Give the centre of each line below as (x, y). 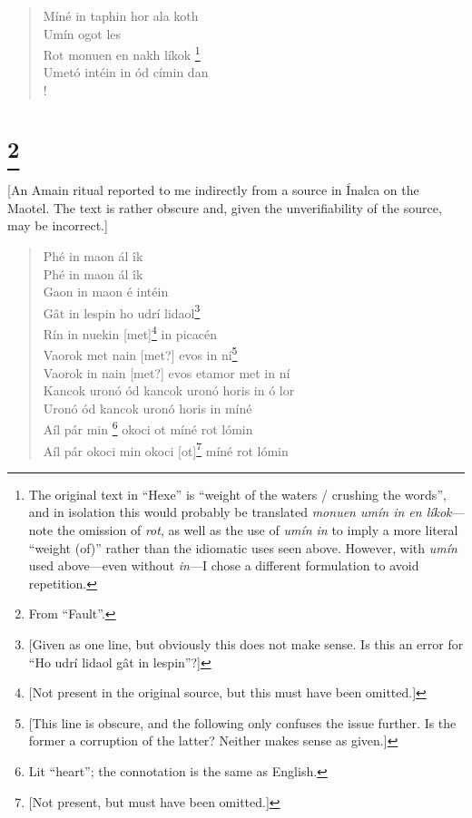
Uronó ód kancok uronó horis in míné (147, 408)
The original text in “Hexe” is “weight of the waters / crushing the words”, (237, 494)
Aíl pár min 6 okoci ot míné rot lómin (148, 428)
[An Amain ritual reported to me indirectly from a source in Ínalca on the (213, 190)
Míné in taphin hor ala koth (121, 15)
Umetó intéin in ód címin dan (126, 72)
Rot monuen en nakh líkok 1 (122, 53)
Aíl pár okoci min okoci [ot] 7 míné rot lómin (166, 449)
